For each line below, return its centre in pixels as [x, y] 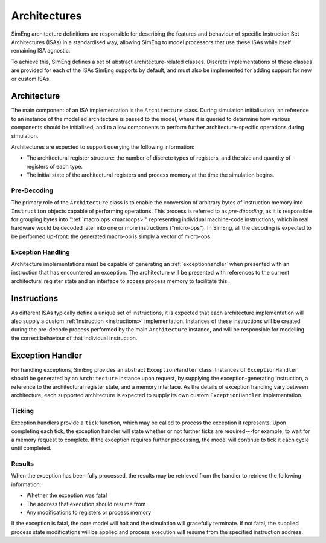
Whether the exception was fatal [67, 495]
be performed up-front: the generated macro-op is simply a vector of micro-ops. [112, 236]
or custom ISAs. [31, 79]
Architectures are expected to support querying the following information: [103, 147]
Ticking [23, 411]
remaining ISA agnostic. [41, 51]
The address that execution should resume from [86, 504]
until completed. [31, 448]
